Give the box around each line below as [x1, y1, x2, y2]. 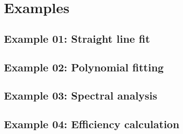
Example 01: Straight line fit [4, 31, 150, 46]
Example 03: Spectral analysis [4, 88, 157, 103]
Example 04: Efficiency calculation [4, 117, 180, 132]
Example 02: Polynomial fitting [4, 59, 164, 74]
